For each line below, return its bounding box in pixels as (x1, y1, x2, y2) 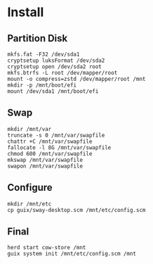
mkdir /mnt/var (7, 125, 52, 132)
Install (7, 4, 44, 20)
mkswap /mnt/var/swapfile (7, 156, 83, 163)
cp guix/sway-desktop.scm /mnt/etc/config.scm (7, 206, 146, 213)
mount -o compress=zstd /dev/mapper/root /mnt (7, 75, 146, 82)
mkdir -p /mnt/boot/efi (7, 82, 77, 89)
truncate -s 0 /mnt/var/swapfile (7, 132, 105, 139)
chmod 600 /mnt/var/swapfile (7, 150, 93, 157)
